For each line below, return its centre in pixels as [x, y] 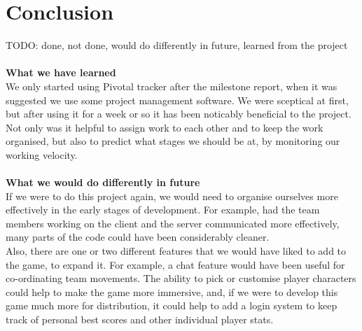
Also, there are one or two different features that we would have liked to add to [176, 251]
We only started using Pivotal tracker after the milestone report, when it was [172, 86]
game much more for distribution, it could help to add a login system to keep [172, 305]
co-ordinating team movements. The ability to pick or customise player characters [181, 278]
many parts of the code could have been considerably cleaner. [138, 237]
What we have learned [61, 72]
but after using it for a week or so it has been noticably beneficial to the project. [179, 114]
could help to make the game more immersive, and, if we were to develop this [172, 291]
